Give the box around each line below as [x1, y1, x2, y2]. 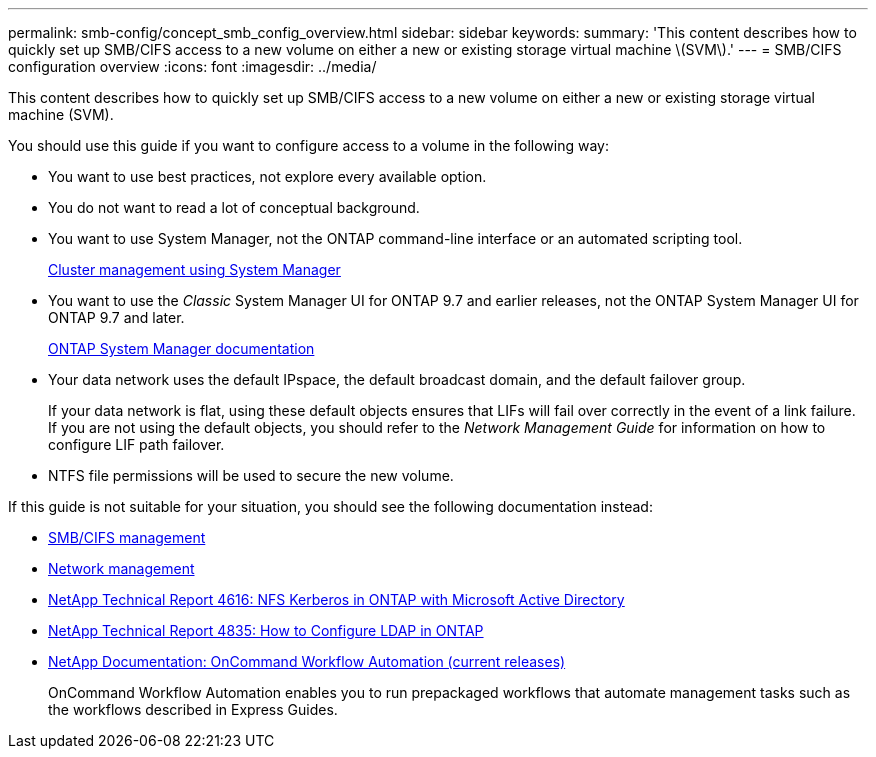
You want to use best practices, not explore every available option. [48, 168, 487, 185]
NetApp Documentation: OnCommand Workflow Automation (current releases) [48, 653, 566, 670]
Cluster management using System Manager [48, 261, 341, 278]
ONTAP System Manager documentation [48, 340, 315, 357]
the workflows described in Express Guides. [48, 701, 338, 718]
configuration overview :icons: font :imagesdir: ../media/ [8, 58, 377, 75]
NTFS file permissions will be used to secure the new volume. [48, 467, 454, 484]
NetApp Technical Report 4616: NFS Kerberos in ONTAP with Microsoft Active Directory [48, 591, 625, 608]
